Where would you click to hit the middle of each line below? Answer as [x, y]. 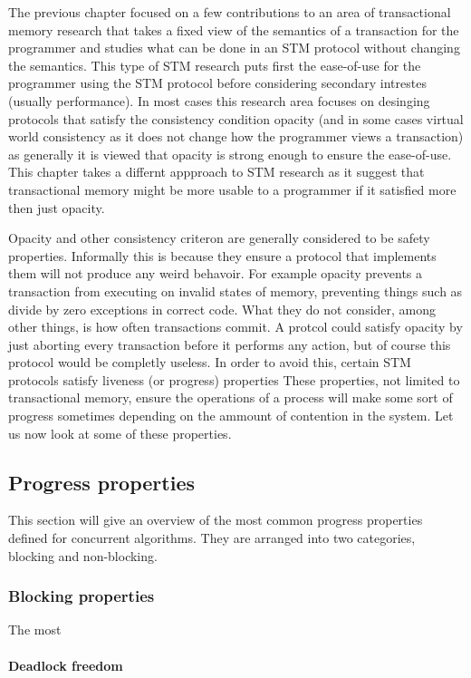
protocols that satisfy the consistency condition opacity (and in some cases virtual [236, 118]
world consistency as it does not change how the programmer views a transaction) [236, 136]
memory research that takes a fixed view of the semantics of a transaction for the [234, 29]
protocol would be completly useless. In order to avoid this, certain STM [210, 362]
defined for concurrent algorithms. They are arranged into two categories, [212, 538]
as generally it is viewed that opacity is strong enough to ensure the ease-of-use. [230, 154]
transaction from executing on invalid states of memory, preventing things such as [235, 291]
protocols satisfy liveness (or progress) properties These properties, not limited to [234, 379]
